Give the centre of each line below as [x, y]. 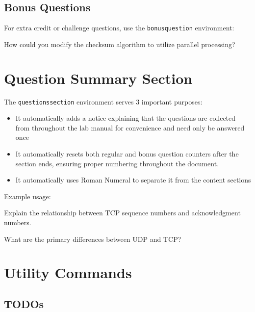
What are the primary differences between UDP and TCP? [93, 239]
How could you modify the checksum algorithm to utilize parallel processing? [120, 44]
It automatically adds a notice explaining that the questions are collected [126, 118]
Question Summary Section [98, 78]
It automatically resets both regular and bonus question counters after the [127, 154]
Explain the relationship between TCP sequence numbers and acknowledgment [122, 213]
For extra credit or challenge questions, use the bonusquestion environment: [119, 28]
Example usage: [27, 196]
